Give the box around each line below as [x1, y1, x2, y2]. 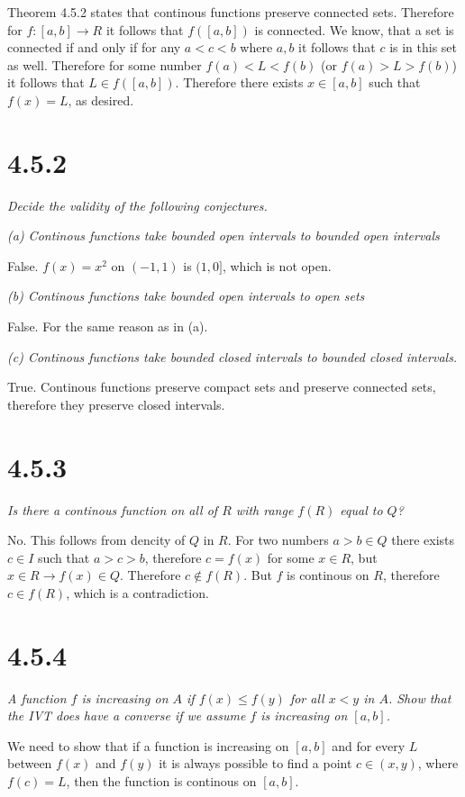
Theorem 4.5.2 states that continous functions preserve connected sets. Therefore [7, 3, 454, 21]
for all [289, 688, 324, 707]
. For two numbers [227, 530, 329, 549]
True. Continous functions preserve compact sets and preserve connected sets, [7, 377, 436, 396]
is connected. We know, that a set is [254, 20, 454, 39]
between [7, 754, 52, 773]
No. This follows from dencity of [7, 530, 186, 549]
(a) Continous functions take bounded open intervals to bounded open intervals [7, 226, 440, 245]
